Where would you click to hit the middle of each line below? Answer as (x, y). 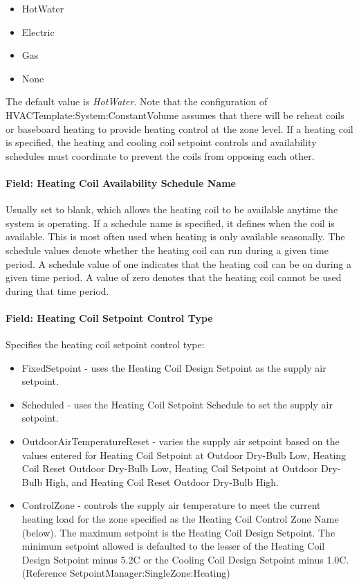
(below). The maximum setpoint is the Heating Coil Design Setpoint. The (178, 532)
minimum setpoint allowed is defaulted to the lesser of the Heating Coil (173, 546)
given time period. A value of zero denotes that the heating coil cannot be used (174, 277)
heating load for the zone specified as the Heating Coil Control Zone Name (180, 519)
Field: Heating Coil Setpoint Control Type (109, 317)
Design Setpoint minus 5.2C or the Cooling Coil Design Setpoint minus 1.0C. (185, 559)
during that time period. (57, 290)
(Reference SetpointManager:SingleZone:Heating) (126, 573)
